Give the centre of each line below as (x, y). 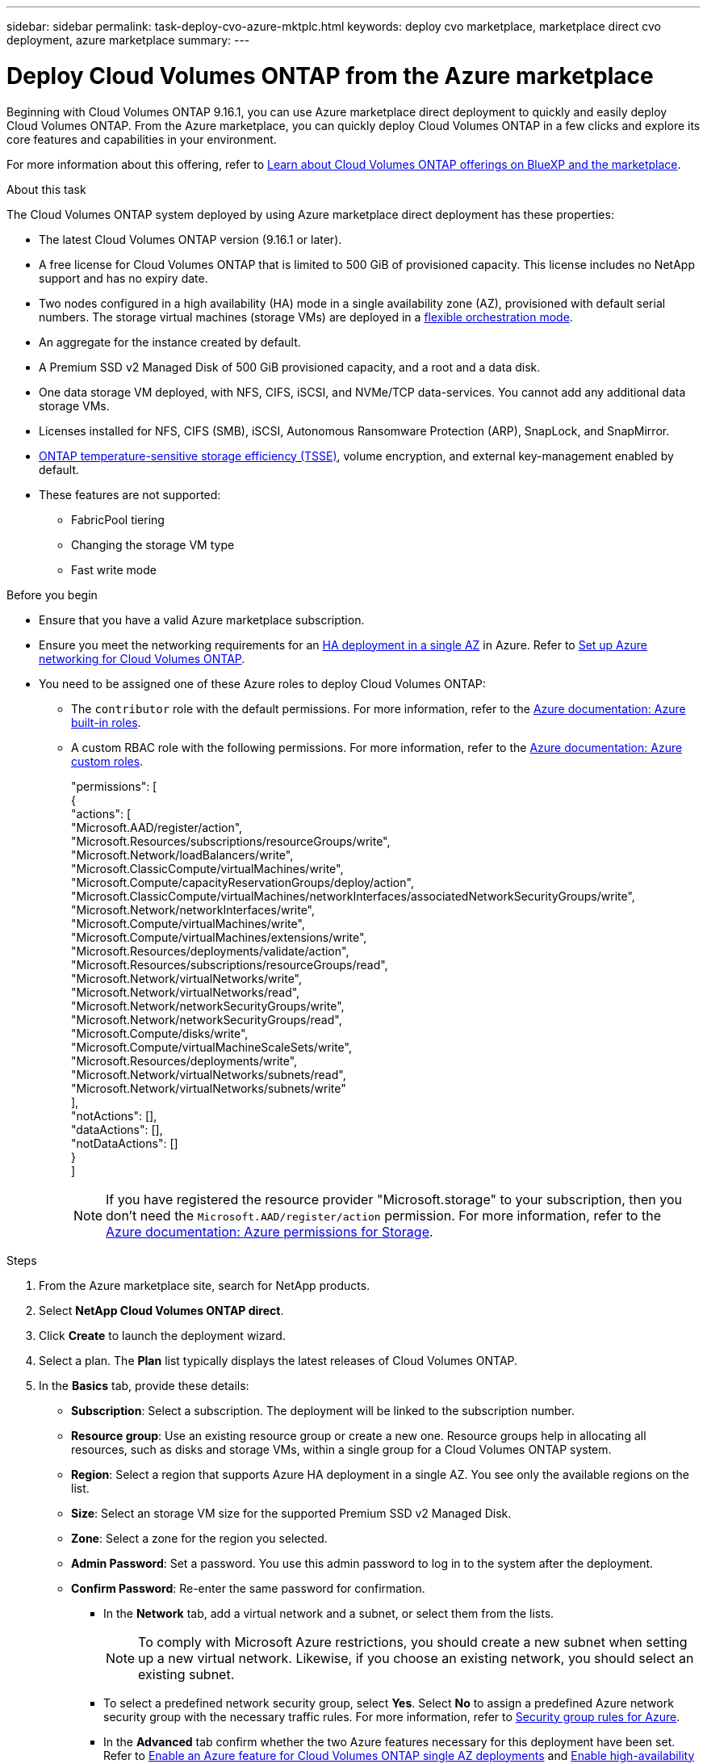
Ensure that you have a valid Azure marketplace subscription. (202, 619)
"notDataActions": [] (125, 1143)
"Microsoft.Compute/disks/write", (160, 1033)
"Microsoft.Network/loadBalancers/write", (182, 855)
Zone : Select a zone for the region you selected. (199, 1538)
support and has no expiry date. (123, 278)
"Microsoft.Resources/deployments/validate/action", (210, 951)
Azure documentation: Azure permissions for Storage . (270, 1231)
